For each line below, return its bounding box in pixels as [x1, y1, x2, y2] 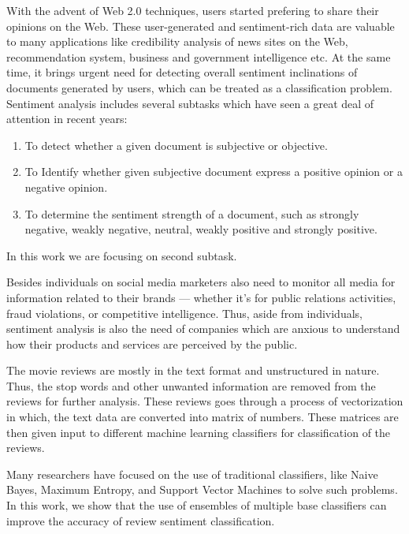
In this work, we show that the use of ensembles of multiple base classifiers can [6, 497, 387, 513]
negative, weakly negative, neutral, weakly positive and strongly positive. [24, 221, 377, 237]
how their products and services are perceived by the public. [6, 335, 298, 352]
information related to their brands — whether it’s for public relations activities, [6, 289, 396, 305]
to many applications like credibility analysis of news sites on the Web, [6, 33, 348, 50]
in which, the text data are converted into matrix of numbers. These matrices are [6, 409, 399, 425]
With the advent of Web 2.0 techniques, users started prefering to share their [6, 2, 379, 18]
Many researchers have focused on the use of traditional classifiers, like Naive [6, 465, 378, 482]
